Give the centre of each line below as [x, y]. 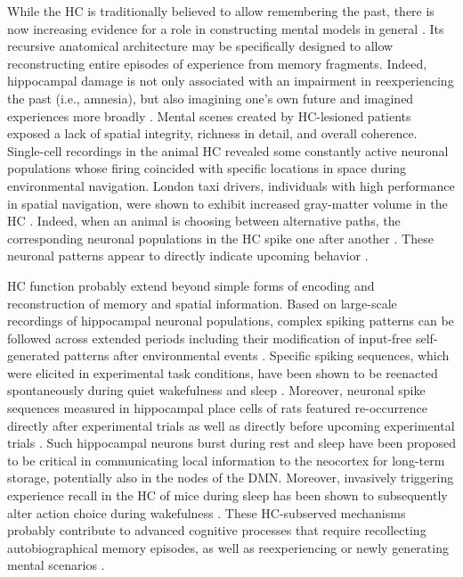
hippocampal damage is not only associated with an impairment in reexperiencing [231, 81]
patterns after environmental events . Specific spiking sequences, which [256, 355]
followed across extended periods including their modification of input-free [210, 338]
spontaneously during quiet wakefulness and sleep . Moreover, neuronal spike [216, 390]
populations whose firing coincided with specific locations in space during [207, 168]
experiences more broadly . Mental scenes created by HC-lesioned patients [209, 115]
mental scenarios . [56, 565]
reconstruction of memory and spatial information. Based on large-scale [202, 303]
